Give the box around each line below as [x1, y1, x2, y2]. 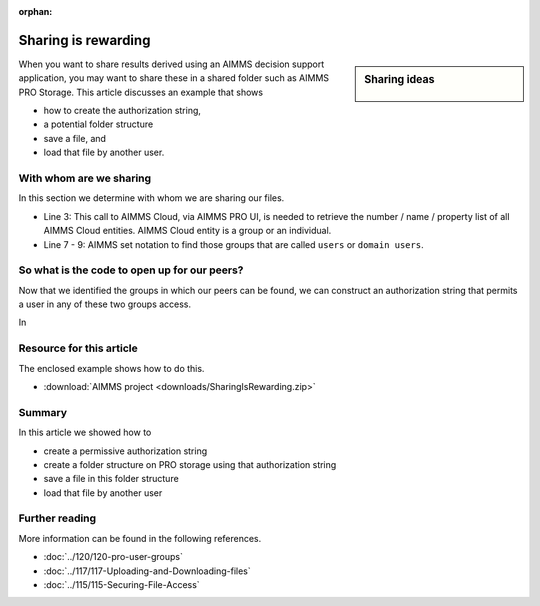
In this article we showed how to [18, 426, 152, 439]
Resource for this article [18, 341, 139, 355]
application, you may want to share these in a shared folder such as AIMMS [18, 72, 330, 84]
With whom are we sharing [18, 171, 152, 185]
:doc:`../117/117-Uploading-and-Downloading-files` [43, 565, 251, 577]
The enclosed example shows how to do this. [18, 362, 205, 374]
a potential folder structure [43, 118, 154, 130]
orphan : [18, 6, 53, 17]
